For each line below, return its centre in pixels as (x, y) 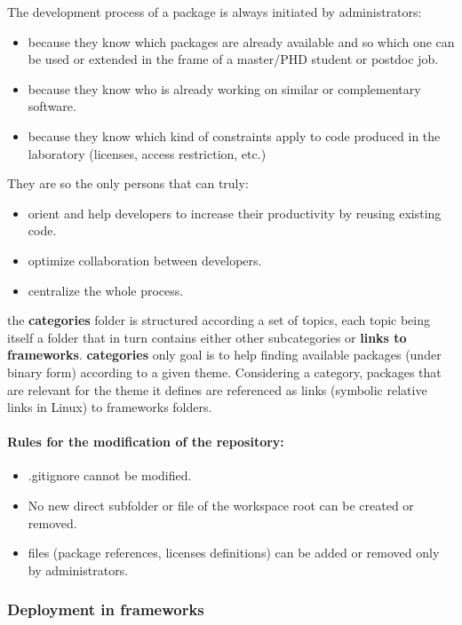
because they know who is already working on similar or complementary (224, 88)
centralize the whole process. (106, 290)
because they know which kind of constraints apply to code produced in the (234, 135)
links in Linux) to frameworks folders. (110, 407)
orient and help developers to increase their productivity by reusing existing (235, 213)
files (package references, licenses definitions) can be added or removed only (234, 553)
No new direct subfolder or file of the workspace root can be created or (221, 506)
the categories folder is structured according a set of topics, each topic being (219, 320)
